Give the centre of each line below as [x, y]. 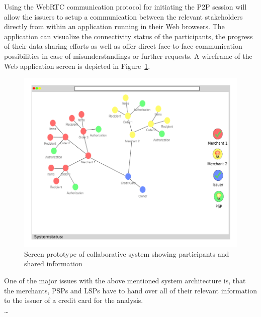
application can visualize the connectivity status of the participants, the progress [128, 36]
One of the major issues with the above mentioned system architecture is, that [125, 280]
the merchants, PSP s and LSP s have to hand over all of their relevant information [130, 290]
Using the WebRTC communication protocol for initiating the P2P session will [125, 7]
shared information [53, 263]
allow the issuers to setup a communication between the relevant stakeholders [123, 16]
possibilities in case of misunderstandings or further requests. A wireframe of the [128, 56]
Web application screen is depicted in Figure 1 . [77, 66]
